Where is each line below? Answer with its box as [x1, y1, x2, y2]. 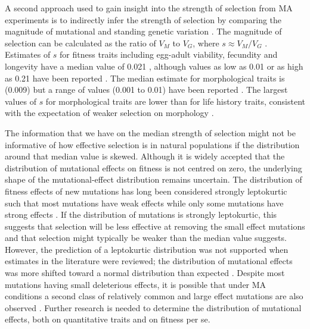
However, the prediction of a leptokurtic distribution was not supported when [5, 243, 289, 255]
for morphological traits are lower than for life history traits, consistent [45, 95, 305, 107]
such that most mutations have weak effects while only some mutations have [5, 196, 284, 209]
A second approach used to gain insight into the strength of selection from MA [5, 2, 293, 14]
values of [5, 95, 36, 107]
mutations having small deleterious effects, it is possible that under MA [5, 278, 266, 290]
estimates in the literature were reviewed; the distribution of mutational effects [5, 255, 293, 267]
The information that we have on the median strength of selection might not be [5, 126, 296, 139]
